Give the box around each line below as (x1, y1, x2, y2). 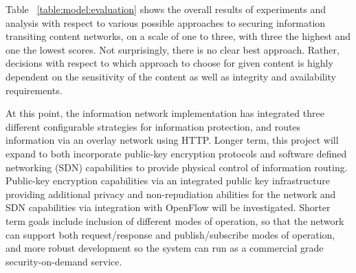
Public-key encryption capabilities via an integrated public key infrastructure (5, 173, 330, 188)
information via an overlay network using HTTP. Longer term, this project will (5, 133, 339, 147)
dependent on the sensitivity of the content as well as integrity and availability (5, 69, 337, 83)
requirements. (5, 83, 63, 97)
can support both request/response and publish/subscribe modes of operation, (5, 227, 335, 241)
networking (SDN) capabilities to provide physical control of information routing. (5, 160, 348, 174)
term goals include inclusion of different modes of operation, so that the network (5, 213, 344, 228)
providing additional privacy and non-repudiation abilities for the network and (5, 186, 336, 201)
